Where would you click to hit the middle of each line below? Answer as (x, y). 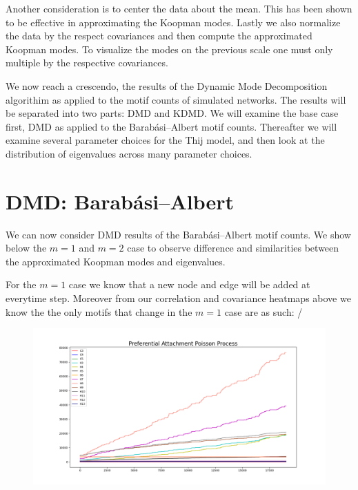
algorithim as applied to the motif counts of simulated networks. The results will (176, 99)
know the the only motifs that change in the (99, 311)
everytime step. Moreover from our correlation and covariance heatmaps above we (178, 298)
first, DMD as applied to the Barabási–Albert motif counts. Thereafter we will (171, 126)
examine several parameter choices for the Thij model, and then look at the (165, 140)
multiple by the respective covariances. (87, 63)
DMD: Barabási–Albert (120, 201)
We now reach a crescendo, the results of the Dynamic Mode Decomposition (167, 85)
